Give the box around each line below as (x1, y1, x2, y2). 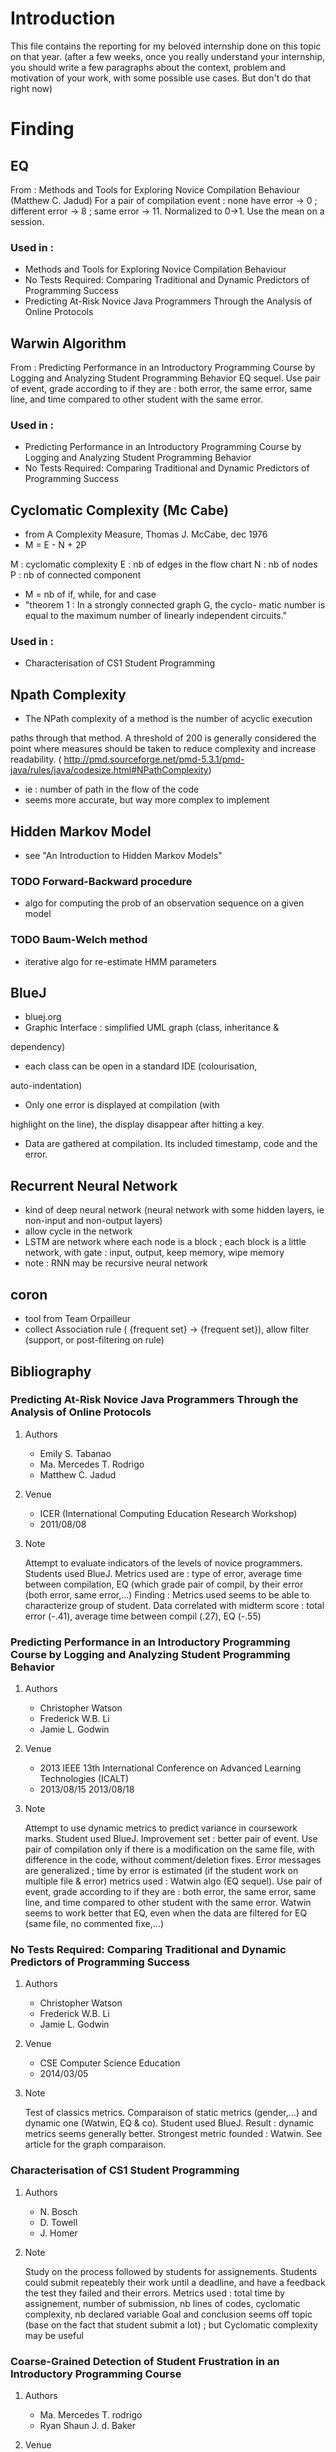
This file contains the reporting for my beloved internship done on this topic (10, 40, 322, 52)
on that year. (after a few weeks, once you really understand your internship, (10, 50, 326, 62)
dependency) (10, 1041, 66, 1053)
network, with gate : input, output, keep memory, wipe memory (24, 1247, 285, 1259)
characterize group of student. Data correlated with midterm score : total (24, 1599, 325, 1611)
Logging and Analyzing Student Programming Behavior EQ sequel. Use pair (10, 372, 321, 384)
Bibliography (10, 1363, 92, 1380)
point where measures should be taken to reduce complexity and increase (10, 743, 317, 755)
